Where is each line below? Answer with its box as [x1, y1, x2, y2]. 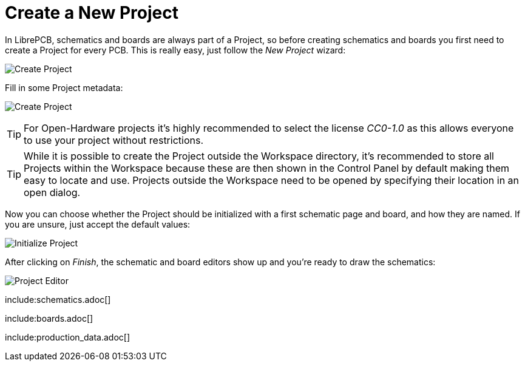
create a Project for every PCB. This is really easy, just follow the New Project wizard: [5, 44, 346, 55]
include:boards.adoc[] [5, 313, 93, 324]
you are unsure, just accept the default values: [5, 219, 191, 229]
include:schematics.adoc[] [5, 294, 111, 305]
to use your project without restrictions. [24, 134, 204, 146]
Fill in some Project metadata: [5, 82, 123, 93]
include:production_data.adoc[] [5, 331, 130, 342]
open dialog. [24, 186, 81, 198]
